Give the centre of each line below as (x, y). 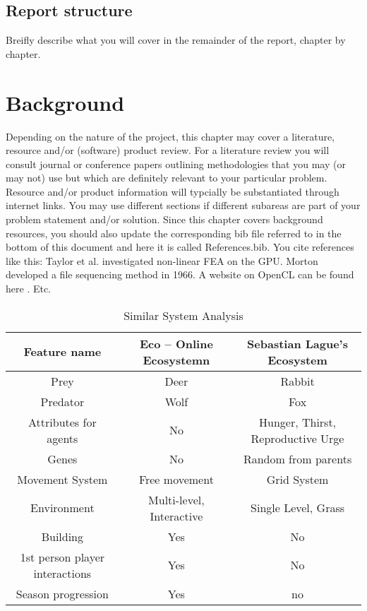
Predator (62, 401)
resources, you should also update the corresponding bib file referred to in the (174, 233)
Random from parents (297, 458)
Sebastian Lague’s (297, 343)
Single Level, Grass (298, 508)
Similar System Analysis (183, 315)
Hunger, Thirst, (297, 422)
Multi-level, (176, 499)
